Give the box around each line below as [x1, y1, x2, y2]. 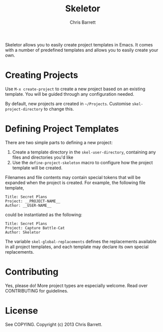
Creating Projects [5, 70, 78, 81]
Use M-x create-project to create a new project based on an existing [5, 86, 146, 92]
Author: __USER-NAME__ [5, 203, 52, 208]
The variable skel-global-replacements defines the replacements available [5, 238, 157, 244]
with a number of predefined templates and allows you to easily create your [5, 47, 159, 53]
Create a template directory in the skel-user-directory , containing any [12, 149, 156, 155]
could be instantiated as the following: [5, 212, 82, 218]
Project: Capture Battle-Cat [5, 225, 65, 230]
